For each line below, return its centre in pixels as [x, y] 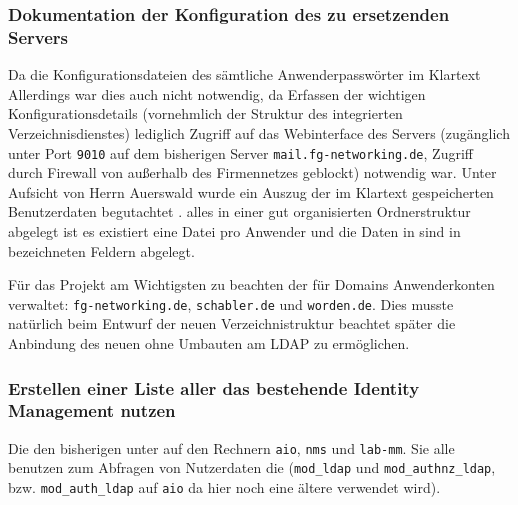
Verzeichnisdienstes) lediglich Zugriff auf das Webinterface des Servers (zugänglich [259, 132]
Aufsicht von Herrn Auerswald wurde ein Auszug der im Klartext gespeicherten [251, 191]
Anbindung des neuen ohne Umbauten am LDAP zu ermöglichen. [209, 342]
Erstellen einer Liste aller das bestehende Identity [214, 387]
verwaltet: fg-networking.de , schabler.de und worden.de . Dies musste [231, 303]
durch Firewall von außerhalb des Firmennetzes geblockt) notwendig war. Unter [252, 172]
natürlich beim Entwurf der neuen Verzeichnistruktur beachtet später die [232, 323]
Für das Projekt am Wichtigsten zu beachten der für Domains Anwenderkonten [251, 284]
